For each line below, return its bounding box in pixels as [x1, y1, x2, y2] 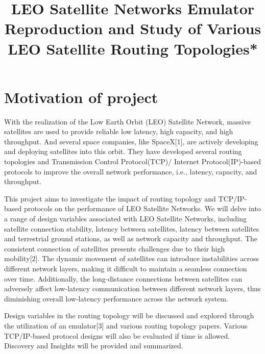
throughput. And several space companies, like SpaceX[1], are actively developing [4, 136, 258, 146]
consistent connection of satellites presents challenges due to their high [4, 243, 225, 254]
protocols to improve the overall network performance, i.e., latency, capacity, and [4, 166, 257, 176]
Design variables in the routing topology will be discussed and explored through [4, 310, 254, 321]
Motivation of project [4, 86, 158, 107]
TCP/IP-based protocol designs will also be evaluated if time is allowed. [4, 330, 230, 341]
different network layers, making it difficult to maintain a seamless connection [4, 263, 247, 273]
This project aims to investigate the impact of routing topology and [4, 193, 216, 204]
